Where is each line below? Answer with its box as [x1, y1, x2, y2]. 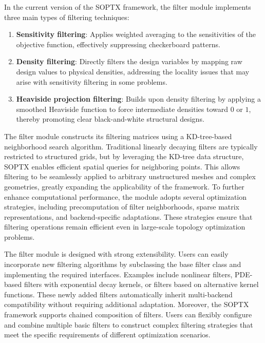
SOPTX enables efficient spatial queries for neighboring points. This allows [4, 161, 240, 171]
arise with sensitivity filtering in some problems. [16, 76, 167, 87]
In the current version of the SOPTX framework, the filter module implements [4, 2, 251, 12]
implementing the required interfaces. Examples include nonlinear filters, [4, 269, 233, 279]
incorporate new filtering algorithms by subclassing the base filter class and [4, 259, 241, 270]
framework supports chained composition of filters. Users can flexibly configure [4, 309, 252, 320]
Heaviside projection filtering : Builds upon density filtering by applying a [16, 93, 261, 104]
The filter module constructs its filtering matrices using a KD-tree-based [4, 130, 232, 141]
